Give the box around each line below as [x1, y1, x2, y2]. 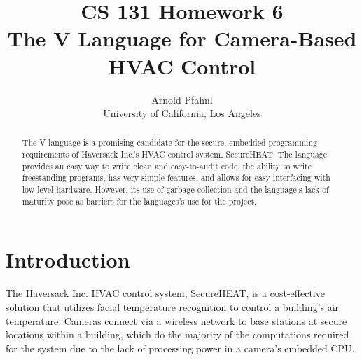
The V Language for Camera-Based [7, 24, 357, 53]
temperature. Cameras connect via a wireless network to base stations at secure [6, 313, 347, 328]
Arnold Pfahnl [151, 92, 213, 106]
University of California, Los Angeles [103, 106, 261, 120]
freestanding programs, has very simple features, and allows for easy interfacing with [22, 172, 330, 184]
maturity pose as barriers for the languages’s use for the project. [22, 195, 257, 207]
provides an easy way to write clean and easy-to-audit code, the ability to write [22, 160, 312, 172]
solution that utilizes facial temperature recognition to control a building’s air [6, 299, 340, 314]
